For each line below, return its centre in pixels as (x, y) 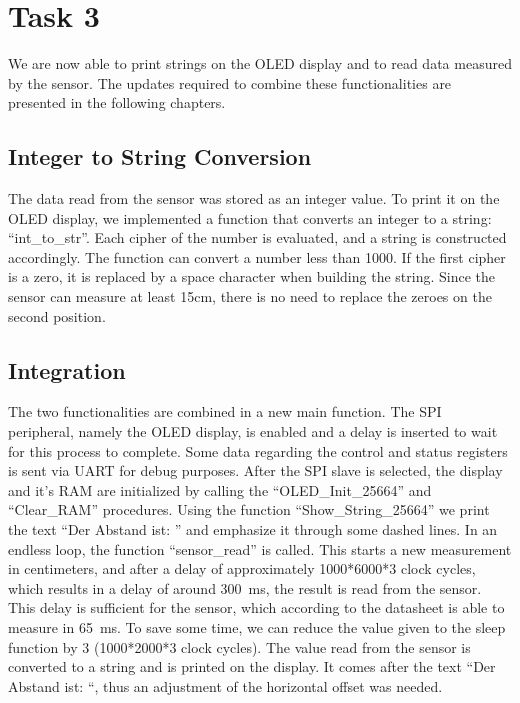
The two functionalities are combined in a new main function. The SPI (225, 411)
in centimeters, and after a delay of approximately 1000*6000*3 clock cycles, (242, 568)
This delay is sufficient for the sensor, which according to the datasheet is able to (256, 607)
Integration (67, 369)
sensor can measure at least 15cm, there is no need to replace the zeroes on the (250, 296)
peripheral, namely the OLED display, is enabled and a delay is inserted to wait (253, 431)
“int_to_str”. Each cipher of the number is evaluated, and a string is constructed (257, 237)
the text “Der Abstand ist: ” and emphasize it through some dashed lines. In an (253, 529)
